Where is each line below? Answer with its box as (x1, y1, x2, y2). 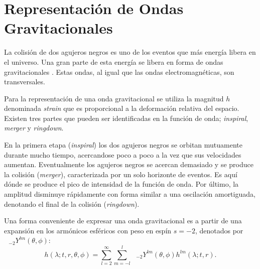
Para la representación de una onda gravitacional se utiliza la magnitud (4, 93, 224, 103)
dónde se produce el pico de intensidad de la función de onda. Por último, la (4, 179, 239, 189)
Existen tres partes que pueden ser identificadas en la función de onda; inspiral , (4, 112, 248, 123)
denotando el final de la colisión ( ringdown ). (4, 198, 140, 209)
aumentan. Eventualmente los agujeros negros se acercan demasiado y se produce (4, 159, 253, 170)
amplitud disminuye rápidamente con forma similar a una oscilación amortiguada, (4, 189, 255, 199)
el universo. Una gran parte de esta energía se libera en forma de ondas (4, 56, 223, 67)
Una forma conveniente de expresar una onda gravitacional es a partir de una (4, 215, 242, 226)
